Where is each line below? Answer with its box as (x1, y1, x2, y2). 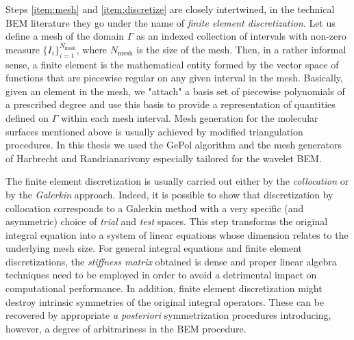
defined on (5, 110, 49, 125)
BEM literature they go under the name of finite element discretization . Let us (5, 15, 336, 29)
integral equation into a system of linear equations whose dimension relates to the (5, 227, 349, 241)
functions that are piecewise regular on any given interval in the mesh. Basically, (5, 70, 343, 85)
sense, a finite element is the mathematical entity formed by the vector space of (5, 57, 339, 71)
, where (76, 42, 108, 56)
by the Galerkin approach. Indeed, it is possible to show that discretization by (5, 187, 333, 201)
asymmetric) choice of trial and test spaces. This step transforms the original (5, 214, 328, 228)
